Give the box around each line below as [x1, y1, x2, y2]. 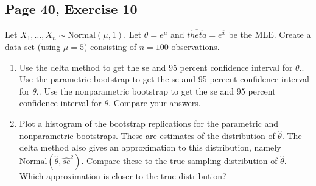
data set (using [5, 40, 61, 53]
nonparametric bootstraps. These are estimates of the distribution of [19, 129, 275, 141]
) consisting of [83, 40, 137, 53]
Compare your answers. [113, 96, 201, 109]
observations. [171, 40, 220, 53]
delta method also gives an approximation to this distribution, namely [19, 141, 281, 154]
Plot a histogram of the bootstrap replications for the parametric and [19, 116, 279, 129]
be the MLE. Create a [228, 28, 311, 41]
